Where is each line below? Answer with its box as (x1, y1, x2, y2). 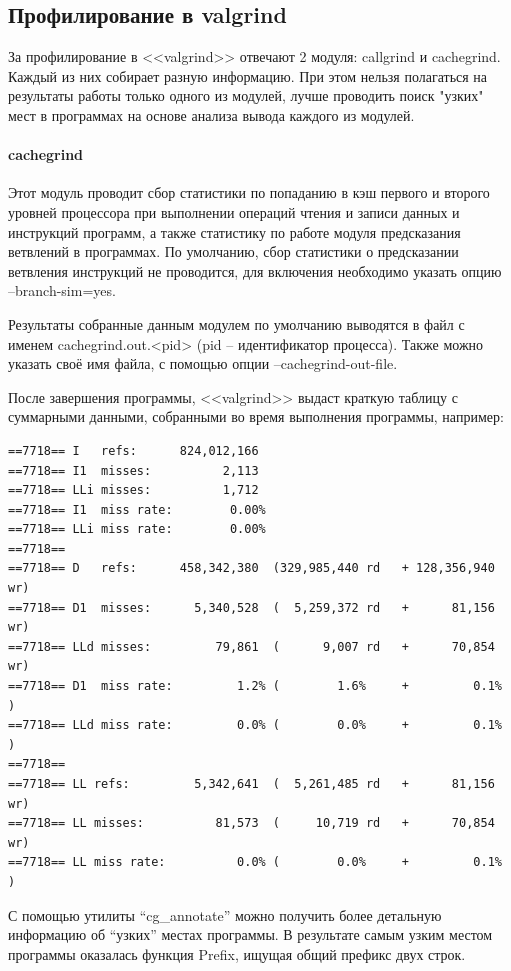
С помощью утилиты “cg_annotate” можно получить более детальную (8, 904, 442, 925)
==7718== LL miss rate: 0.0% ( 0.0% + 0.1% (8, 855, 502, 870)
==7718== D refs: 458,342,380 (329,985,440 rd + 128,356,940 (8, 561, 495, 576)
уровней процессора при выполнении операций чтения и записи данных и (8, 201, 460, 222)
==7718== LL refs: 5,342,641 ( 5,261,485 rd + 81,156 (8, 777, 495, 791)
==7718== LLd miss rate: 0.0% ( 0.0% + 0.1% (8, 718, 502, 733)
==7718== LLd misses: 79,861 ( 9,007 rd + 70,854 (8, 639, 495, 654)
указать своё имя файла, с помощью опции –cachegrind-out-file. (8, 353, 398, 374)
